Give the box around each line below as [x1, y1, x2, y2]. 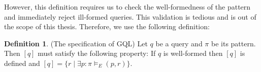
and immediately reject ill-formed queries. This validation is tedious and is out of [4, 11, 256, 22]
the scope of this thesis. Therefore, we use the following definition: [4, 21, 210, 32]
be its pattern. [211, 38, 256, 48]
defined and [4, 57, 40, 68]
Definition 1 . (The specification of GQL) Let [4, 38, 148, 48]
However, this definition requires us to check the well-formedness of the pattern [4, 2, 251, 12]
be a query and [155, 38, 203, 48]
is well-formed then [163, 48, 223, 58]
